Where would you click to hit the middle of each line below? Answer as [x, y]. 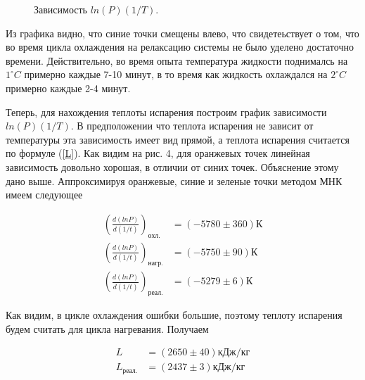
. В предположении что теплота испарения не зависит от [192, 126]
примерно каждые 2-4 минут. [68, 88]
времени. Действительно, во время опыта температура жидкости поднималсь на [177, 60]
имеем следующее [44, 195]
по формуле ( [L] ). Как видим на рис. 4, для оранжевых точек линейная [158, 153]
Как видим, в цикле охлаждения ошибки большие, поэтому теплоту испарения [174, 315]
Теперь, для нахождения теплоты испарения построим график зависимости [166, 112]
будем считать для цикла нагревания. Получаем [107, 328]
